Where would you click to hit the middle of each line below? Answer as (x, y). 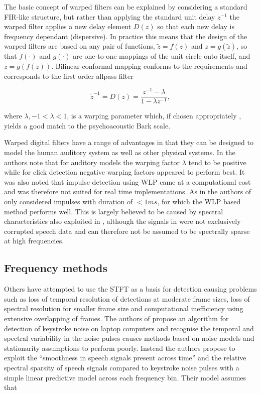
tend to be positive (217, 162)
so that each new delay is (196, 26)
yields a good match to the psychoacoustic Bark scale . (87, 125)
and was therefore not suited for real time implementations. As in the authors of (128, 191)
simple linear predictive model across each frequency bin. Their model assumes (125, 377)
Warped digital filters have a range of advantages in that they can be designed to (129, 142)
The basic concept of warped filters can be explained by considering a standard (126, 7)
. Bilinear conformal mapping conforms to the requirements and (149, 65)
